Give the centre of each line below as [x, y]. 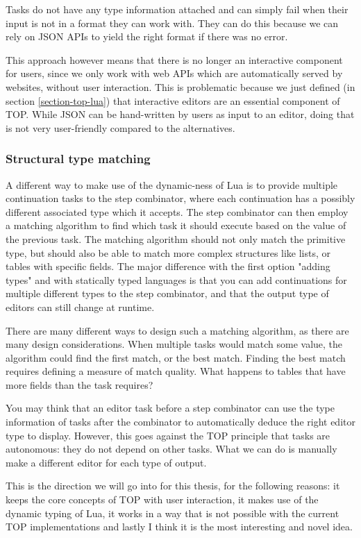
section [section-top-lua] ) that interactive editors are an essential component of [173, 100]
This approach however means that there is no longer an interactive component [174, 59]
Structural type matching [78, 159]
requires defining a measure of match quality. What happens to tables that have [176, 371]
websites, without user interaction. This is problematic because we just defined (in [180, 86]
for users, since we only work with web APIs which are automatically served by [174, 73]
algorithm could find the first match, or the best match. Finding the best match [176, 357]
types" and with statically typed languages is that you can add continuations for [176, 279]
